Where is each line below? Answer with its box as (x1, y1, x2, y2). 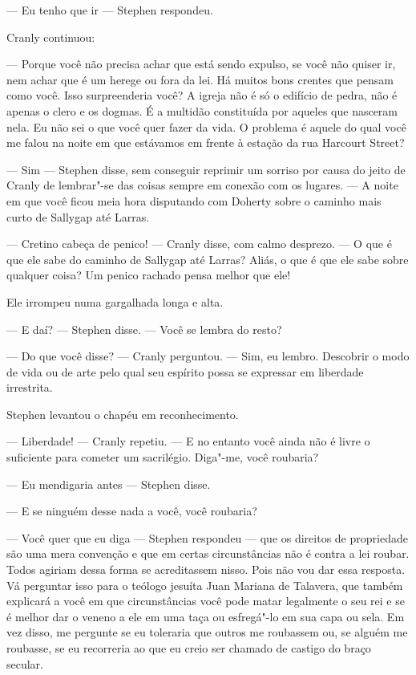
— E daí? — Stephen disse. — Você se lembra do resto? (6, 320, 282, 337)
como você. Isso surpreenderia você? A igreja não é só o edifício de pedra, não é (6, 87, 398, 104)
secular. (6, 655, 44, 672)
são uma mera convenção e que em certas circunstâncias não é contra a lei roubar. (6, 545, 410, 562)
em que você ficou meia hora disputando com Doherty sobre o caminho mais (6, 192, 382, 209)
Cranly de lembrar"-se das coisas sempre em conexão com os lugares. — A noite (6, 177, 398, 193)
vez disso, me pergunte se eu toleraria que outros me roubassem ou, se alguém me (6, 624, 408, 640)
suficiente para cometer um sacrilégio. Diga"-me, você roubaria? (6, 449, 319, 466)
